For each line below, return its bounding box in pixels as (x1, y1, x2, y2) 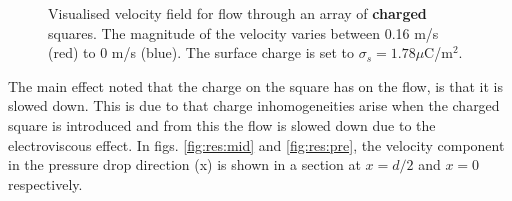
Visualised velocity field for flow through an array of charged (48, 3, 427, 23)
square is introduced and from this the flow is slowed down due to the (8, 114, 436, 135)
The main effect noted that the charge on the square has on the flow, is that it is (8, 75, 503, 96)
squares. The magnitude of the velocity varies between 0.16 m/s (48, 22, 439, 43)
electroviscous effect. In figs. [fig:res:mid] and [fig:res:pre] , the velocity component (8, 134, 505, 155)
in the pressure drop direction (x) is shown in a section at (8, 154, 361, 175)
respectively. (8, 173, 83, 194)
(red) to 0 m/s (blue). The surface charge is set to (48, 42, 355, 63)
